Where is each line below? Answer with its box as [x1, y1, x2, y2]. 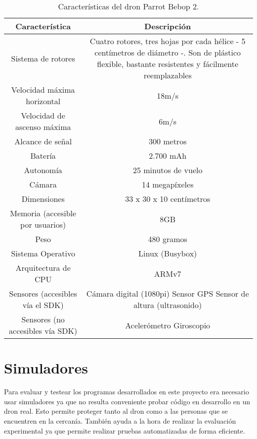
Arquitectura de [15, 262, 71, 273]
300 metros [148, 135, 187, 147]
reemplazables [143, 69, 192, 81]
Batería [30, 150, 56, 161]
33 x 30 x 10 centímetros [125, 193, 211, 204]
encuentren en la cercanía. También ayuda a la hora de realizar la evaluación [4, 415, 236, 426]
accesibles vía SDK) [9, 325, 78, 336]
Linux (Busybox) [138, 248, 197, 259]
